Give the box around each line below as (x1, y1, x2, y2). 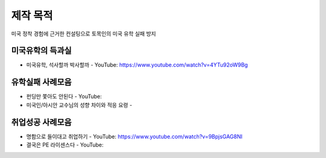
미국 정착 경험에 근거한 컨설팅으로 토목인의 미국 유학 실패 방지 (11, 30, 156, 37)
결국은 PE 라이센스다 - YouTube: (26, 141, 104, 148)
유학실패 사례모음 (11, 77, 72, 87)
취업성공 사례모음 (11, 117, 72, 127)
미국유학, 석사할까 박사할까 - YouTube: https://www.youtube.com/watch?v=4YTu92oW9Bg (26, 61, 248, 68)
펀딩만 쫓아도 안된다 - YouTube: (26, 93, 102, 100)
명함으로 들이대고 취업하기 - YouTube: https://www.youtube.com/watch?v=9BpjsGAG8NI (26, 133, 243, 140)
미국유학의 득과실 (11, 46, 72, 56)
